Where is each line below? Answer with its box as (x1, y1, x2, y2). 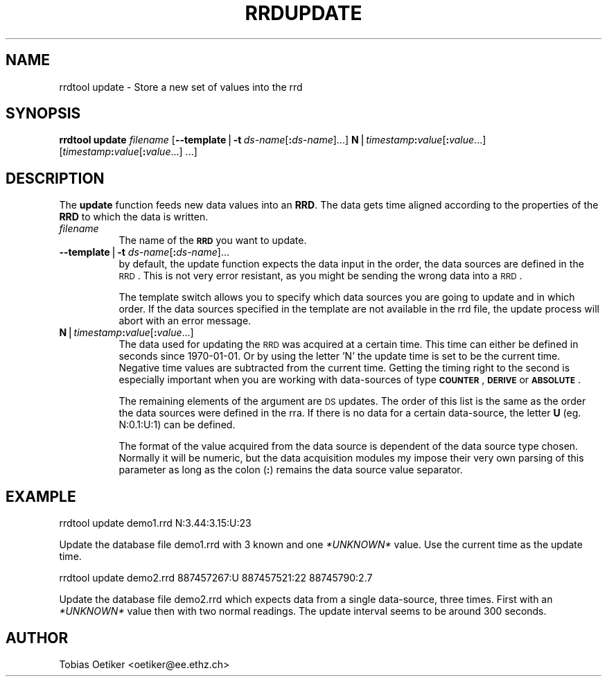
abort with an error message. (118, 315, 252, 327)
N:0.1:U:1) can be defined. (118, 419, 236, 431)
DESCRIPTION (6, 169, 105, 187)
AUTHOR (6, 629, 69, 647)
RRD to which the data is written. (59, 211, 209, 223)
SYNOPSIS (6, 105, 81, 123)
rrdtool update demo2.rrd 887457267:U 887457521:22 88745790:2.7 (59, 572, 373, 584)
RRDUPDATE (245, 1, 362, 25)
